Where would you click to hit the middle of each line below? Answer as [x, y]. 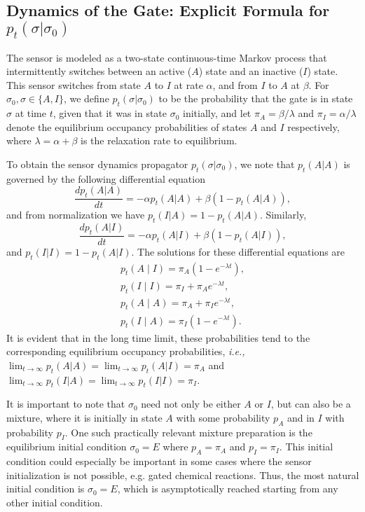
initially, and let [217, 113]
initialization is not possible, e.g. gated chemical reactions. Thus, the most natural [183, 475]
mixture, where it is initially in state [84, 417]
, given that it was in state [110, 113]
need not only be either [191, 404]
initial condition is [46, 489]
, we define [86, 98]
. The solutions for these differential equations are [238, 251]
